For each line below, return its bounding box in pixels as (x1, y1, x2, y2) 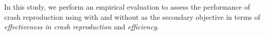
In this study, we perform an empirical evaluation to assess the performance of (4, 2, 250, 12)
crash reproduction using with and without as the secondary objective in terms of (4, 11, 260, 22)
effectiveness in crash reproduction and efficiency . (4, 21, 159, 32)
